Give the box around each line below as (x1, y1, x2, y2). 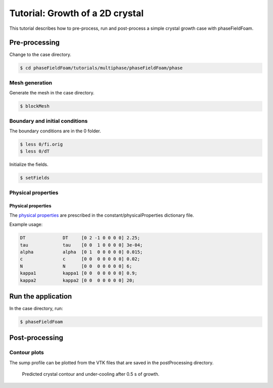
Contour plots (9, 349, 44, 356)
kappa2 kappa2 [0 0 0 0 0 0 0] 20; (20, 277, 135, 283)
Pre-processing (9, 38, 60, 47)
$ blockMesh (20, 104, 50, 109)
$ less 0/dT (20, 149, 50, 154)
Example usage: (9, 221, 43, 227)
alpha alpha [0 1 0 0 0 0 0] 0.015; (20, 249, 143, 255)
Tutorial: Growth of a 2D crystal (9, 8, 144, 19)
